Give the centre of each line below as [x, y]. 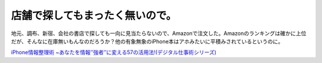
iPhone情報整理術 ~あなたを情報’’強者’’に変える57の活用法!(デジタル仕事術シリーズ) [114, 52]
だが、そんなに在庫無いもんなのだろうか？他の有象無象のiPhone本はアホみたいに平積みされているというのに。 [147, 41]
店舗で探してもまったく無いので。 [94, 15]
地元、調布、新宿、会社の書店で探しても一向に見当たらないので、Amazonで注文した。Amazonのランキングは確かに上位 [159, 33]
